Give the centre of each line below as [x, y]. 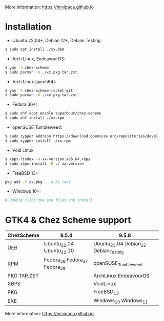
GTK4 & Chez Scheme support [68, 220]
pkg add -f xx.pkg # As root [38, 182]
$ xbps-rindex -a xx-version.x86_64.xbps [48, 159]
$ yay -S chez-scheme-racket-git [39, 91]
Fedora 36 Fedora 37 [66, 260]
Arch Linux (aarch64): [34, 81]
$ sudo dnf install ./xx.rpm [35, 118]
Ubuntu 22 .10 [59, 251]
